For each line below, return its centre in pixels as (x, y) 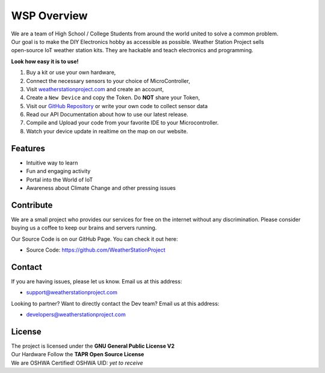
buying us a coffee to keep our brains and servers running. (84, 228)
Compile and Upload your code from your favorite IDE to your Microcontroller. (122, 123)
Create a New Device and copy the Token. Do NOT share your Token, (113, 98)
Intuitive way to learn (52, 163)
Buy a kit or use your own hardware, (71, 73)
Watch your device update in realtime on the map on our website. (107, 131)
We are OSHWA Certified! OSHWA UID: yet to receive (77, 363)
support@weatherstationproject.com (72, 293)
